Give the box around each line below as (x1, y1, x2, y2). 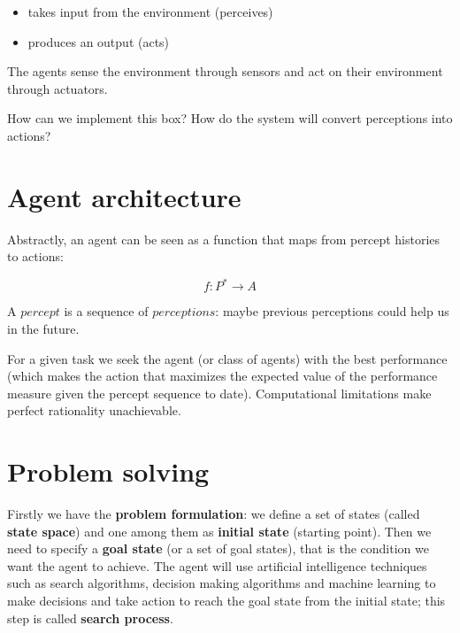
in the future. (7, 319, 80, 337)
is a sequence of (64, 302, 149, 320)
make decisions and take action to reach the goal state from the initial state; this (7, 591, 446, 610)
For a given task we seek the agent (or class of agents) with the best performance (7, 349, 448, 367)
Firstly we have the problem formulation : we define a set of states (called (7, 505, 420, 523)
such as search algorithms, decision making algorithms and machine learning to (7, 574, 436, 592)
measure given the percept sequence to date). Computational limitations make (7, 383, 432, 402)
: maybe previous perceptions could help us (215, 302, 449, 320)
